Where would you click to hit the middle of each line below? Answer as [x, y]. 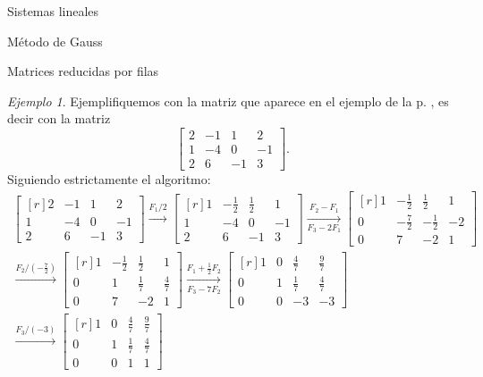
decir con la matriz [59, 118]
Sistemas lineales [53, 11]
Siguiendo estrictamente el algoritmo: [109, 179]
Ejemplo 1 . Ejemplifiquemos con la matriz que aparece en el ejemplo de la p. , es [228, 101]
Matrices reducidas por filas [83, 71]
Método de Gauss [55, 41]
